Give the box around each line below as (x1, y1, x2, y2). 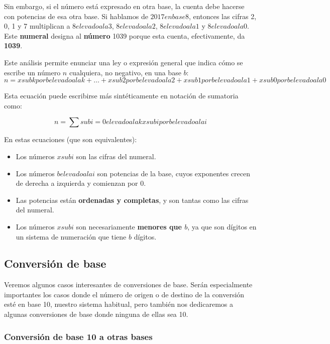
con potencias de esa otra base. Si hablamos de (4, 11, 148, 21)
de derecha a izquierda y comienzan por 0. (16, 178, 146, 188)
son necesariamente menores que (76, 221, 182, 232)
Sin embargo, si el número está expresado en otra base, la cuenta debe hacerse (4, 1, 245, 11)
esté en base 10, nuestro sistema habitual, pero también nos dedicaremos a (4, 299, 233, 309)
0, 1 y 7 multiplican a (4, 21, 70, 31)
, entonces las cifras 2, (189, 11, 257, 21)
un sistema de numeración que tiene (16, 231, 127, 242)
